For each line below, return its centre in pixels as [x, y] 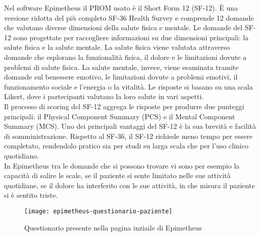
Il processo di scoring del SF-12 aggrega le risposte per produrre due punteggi [124, 106]
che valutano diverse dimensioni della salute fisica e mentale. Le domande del [123, 27]
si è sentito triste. [31, 195]
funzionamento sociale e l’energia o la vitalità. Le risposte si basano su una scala [128, 86]
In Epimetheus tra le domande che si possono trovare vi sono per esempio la [122, 165]
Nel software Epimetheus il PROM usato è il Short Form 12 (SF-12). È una [121, 8]
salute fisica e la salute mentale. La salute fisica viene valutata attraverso [117, 47]
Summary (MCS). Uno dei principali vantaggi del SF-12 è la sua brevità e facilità [130, 126]
